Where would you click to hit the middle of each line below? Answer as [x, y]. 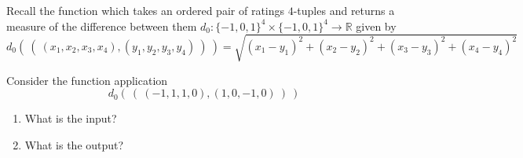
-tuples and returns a [344, 10]
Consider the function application [87, 80]
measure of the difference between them [102, 26]
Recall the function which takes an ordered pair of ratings [146, 10]
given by [376, 26]
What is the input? [71, 118]
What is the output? [74, 144]
